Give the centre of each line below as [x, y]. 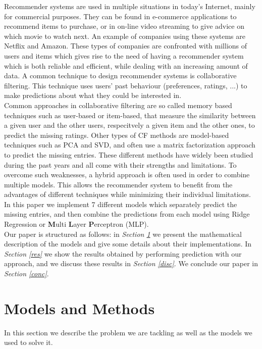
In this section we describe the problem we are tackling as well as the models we [128, 332]
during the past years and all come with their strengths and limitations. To [120, 164]
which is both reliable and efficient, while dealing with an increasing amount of [126, 65]
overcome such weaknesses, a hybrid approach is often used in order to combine [127, 175]
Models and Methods [80, 308]
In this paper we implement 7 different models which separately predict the [121, 204]
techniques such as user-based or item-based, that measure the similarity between [130, 115]
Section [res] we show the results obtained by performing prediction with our [123, 253]
